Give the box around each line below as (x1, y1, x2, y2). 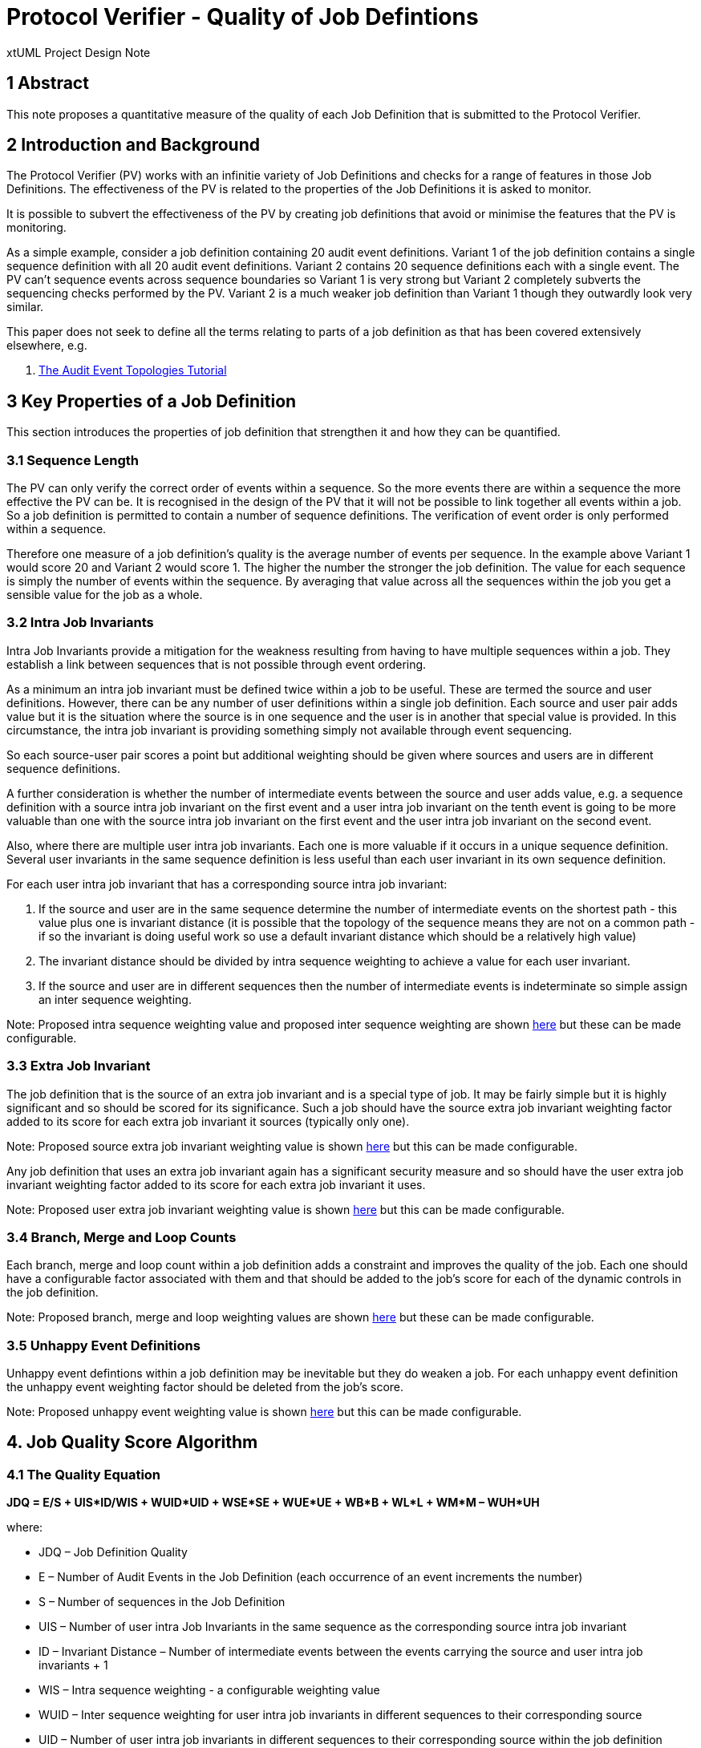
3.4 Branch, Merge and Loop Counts (6, 1228, 237, 1245)
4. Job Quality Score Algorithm (6, 1432, 258, 1453)
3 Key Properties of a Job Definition (6, 390, 297, 411)
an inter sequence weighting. (38, 992, 192, 1006)
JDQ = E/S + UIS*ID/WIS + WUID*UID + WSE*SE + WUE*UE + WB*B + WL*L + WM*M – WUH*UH (6, 1495, 540, 1510)
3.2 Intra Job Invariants (6, 614, 154, 631)
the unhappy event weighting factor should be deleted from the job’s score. (6, 1380, 404, 1394)
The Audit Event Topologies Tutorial (38, 363, 227, 378)
